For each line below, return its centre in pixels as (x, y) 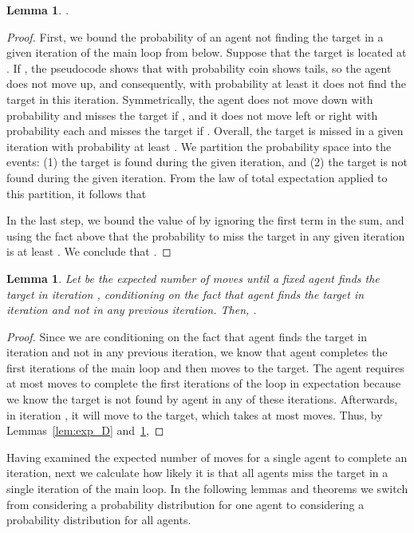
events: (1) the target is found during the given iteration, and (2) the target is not (207, 162)
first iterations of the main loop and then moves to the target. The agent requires (205, 367)
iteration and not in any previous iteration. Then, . (132, 310)
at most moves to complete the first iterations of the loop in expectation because (204, 383)
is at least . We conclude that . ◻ (89, 251)
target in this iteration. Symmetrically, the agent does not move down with (190, 99)
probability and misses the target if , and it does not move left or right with (192, 115)
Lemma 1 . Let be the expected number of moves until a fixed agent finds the (193, 278)
